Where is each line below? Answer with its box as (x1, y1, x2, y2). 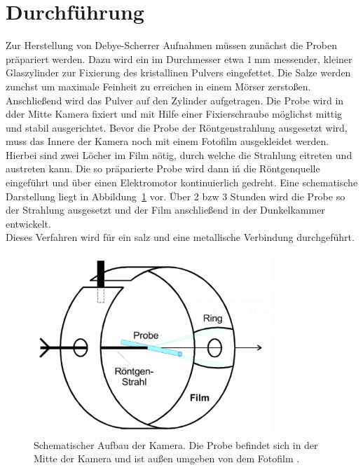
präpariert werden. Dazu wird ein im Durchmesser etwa (6, 51, 244, 66)
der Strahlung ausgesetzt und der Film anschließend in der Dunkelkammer (6, 202, 325, 217)
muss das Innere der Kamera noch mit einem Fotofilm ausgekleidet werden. (6, 134, 329, 148)
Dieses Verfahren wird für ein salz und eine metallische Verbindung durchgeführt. (6, 230, 355, 244)
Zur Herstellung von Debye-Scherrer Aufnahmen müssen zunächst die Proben (6, 38, 338, 53)
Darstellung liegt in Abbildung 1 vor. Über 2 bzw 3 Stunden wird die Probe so (6, 188, 345, 203)
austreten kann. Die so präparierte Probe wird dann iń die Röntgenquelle (6, 161, 320, 176)
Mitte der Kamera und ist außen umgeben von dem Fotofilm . (34, 451, 300, 466)
